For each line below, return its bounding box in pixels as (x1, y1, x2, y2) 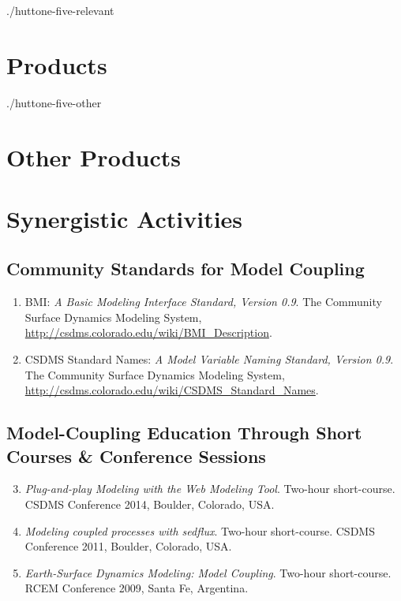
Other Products (6, 140, 181, 173)
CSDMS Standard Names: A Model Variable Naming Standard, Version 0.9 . (24, 351, 394, 368)
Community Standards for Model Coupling (6, 256, 365, 281)
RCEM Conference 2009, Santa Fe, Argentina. (24, 580, 249, 596)
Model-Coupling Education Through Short (6, 420, 362, 445)
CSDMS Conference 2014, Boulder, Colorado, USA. (24, 496, 275, 513)
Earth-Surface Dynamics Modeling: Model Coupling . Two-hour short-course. (24, 564, 392, 580)
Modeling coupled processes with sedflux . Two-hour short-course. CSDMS (24, 522, 375, 539)
